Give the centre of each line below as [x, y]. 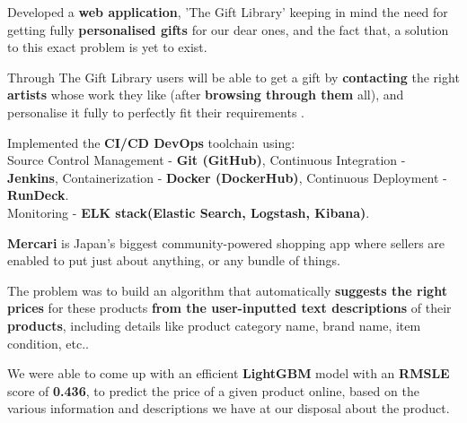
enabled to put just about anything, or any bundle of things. [174, 260]
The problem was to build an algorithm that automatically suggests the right [227, 290]
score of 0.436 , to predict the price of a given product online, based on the [213, 390]
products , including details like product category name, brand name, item [214, 325]
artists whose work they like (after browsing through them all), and [206, 95]
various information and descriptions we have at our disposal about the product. [229, 408]
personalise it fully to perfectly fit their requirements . [156, 112]
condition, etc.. [48, 343]
